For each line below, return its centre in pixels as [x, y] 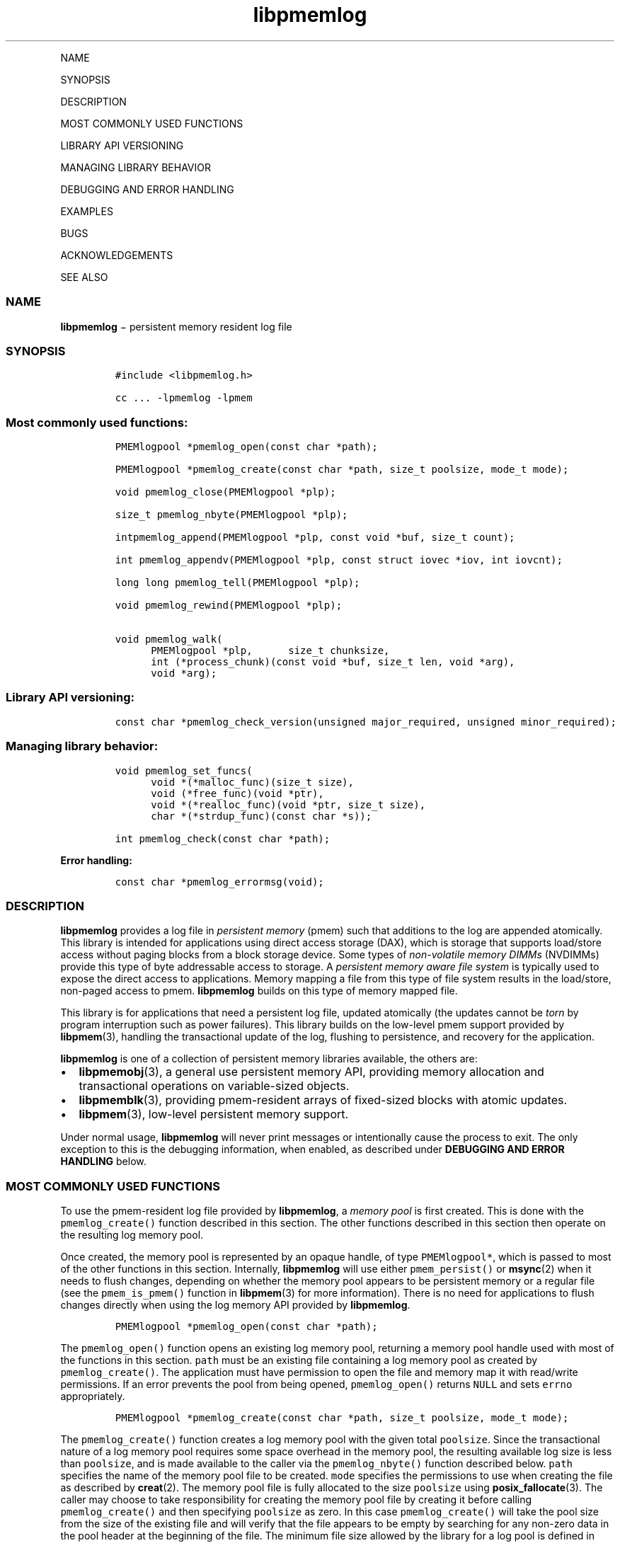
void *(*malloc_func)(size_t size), [252, 782]
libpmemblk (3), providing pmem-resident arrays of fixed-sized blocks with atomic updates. [323, 1100]
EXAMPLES [87, 211]
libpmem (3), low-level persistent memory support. [214, 1114]
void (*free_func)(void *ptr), [237, 793]
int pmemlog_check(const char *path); [223, 838]
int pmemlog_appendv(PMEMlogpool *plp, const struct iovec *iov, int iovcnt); [339, 560]
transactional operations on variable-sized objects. [214, 1086]
